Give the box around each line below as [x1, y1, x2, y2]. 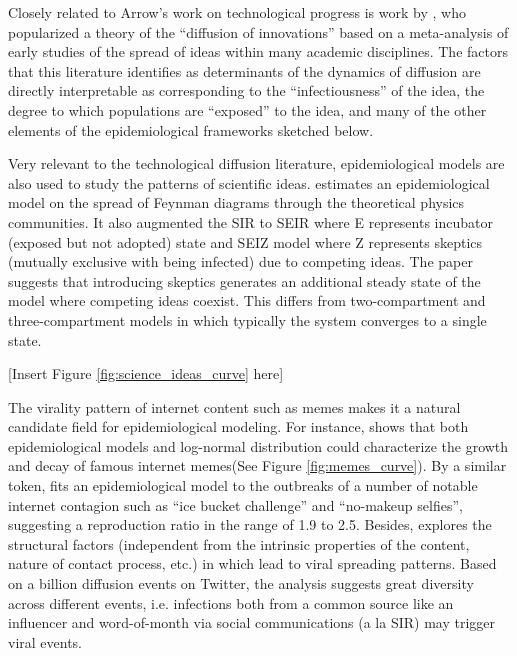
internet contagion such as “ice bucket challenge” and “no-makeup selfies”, [8, 494, 463, 515]
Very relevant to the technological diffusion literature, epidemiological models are [8, 153, 505, 174]
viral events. [8, 631, 83, 652]
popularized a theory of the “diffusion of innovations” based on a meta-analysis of [8, 21, 509, 42]
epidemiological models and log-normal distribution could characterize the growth [8, 435, 509, 456]
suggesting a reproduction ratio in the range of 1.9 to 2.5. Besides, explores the [8, 514, 492, 535]
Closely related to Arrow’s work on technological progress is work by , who [8, 2, 466, 22]
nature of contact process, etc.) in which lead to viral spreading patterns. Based [8, 553, 497, 574]
